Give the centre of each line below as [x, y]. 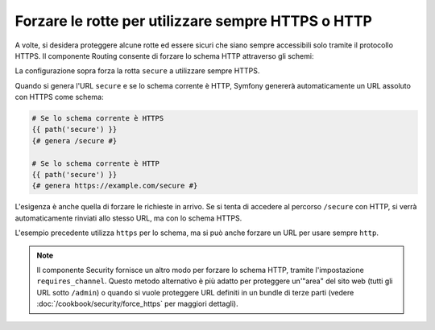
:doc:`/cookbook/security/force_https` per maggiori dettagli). [137, 304]
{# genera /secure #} [75, 140]
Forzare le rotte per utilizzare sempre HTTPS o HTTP [193, 21]
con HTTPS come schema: [59, 97]
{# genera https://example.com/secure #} [115, 186]
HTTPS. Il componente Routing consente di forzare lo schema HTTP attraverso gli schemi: [164, 56]
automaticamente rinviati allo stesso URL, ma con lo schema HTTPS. [128, 218]
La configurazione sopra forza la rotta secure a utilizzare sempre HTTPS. [137, 71]
